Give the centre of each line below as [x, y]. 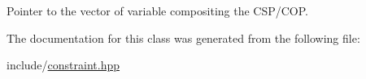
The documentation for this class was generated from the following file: [183, 37]
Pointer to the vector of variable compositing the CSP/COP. [158, 10]
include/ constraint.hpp [63, 65]
